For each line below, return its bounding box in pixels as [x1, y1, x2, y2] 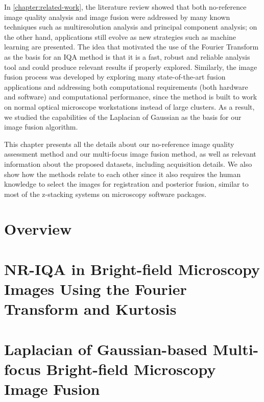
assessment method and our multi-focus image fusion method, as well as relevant [4, 148, 256, 159]
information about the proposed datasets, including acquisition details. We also [4, 158, 252, 169]
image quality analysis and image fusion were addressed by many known [4, 11, 230, 22]
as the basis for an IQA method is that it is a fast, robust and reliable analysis [4, 51, 250, 62]
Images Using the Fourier [4, 279, 187, 299]
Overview [4, 218, 72, 239]
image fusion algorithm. [4, 121, 78, 132]
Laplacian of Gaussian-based [4, 338, 208, 359]
